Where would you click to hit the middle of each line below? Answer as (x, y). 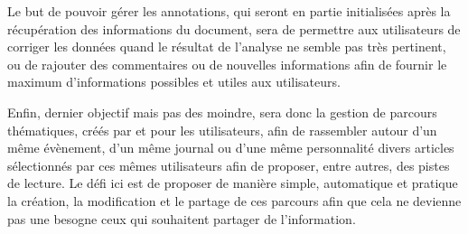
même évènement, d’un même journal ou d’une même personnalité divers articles (231, 148)
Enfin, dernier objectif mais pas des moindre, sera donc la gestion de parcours (222, 112)
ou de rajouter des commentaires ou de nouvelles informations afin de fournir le (227, 64)
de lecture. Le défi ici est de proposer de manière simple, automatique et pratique (233, 183)
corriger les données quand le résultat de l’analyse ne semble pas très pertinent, (227, 47)
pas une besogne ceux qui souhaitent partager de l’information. (182, 218)
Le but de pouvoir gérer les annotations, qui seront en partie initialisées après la (229, 11)
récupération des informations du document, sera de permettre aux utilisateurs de (234, 28)
